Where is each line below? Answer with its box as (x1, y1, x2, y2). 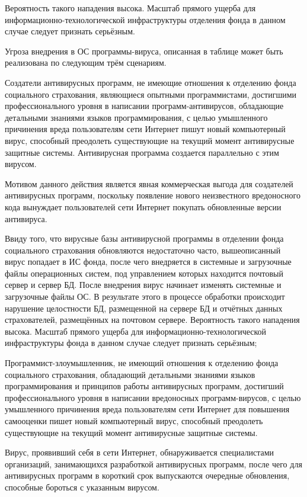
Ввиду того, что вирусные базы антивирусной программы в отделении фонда (5, 232, 284, 245)
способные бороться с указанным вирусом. (5, 480, 159, 493)
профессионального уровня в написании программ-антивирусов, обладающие (5, 100, 284, 112)
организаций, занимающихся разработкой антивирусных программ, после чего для (5, 457, 302, 470)
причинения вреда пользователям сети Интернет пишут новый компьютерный (5, 123, 286, 135)
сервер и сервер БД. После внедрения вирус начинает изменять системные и (5, 278, 282, 291)
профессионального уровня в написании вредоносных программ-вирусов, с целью (5, 391, 301, 403)
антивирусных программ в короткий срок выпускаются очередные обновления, (5, 469, 290, 482)
